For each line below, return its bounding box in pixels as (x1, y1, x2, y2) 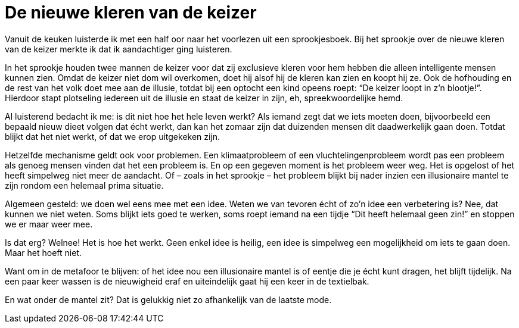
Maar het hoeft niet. (5, 247, 82, 258)
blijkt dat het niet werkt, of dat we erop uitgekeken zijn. (5, 131, 220, 142)
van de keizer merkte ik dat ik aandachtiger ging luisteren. (5, 43, 232, 54)
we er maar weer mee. (5, 218, 93, 229)
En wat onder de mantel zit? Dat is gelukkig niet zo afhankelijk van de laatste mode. (5, 294, 332, 305)
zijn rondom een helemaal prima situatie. (5, 180, 164, 190)
